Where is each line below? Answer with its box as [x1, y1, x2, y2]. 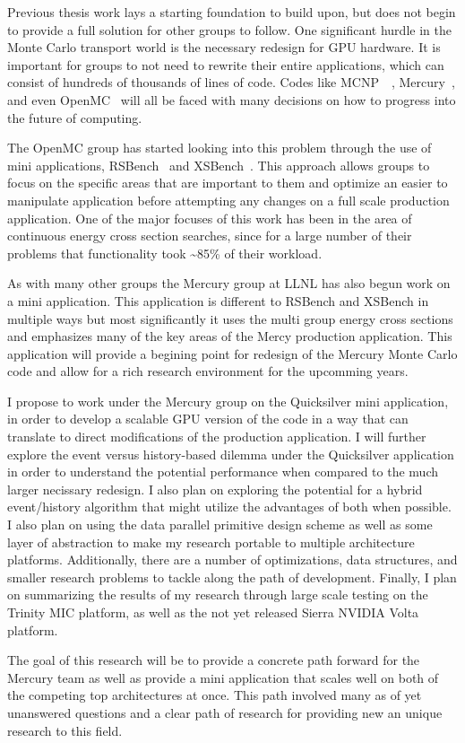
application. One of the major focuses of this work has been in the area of [7, 208, 412, 227]
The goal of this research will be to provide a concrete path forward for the [7, 651, 420, 669]
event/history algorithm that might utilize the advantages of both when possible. [7, 497, 452, 516]
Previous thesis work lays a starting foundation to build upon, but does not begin [7, 3, 456, 21]
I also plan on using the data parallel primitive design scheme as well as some [7, 515, 433, 534]
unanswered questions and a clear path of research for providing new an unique [7, 703, 443, 721]
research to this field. [7, 721, 123, 739]
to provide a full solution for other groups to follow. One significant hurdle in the [7, 20, 452, 39]
